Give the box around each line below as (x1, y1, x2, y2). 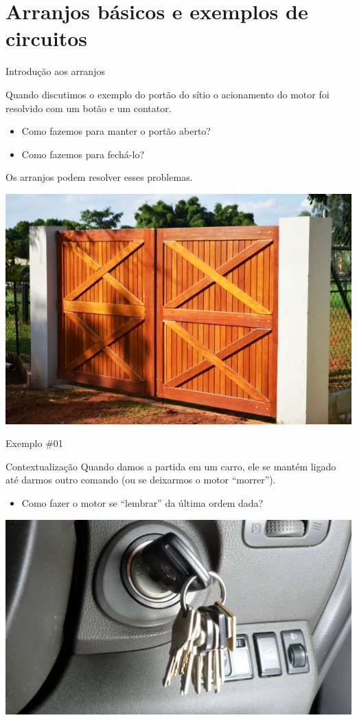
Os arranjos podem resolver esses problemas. (5, 170, 193, 184)
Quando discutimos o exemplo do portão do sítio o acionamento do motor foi (5, 87, 330, 101)
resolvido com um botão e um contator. (5, 100, 172, 115)
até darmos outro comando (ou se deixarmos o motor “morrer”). (5, 472, 276, 487)
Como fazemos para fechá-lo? (21, 146, 144, 161)
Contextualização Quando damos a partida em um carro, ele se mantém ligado (5, 459, 336, 473)
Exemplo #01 (5, 436, 63, 450)
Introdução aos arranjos (5, 64, 105, 78)
